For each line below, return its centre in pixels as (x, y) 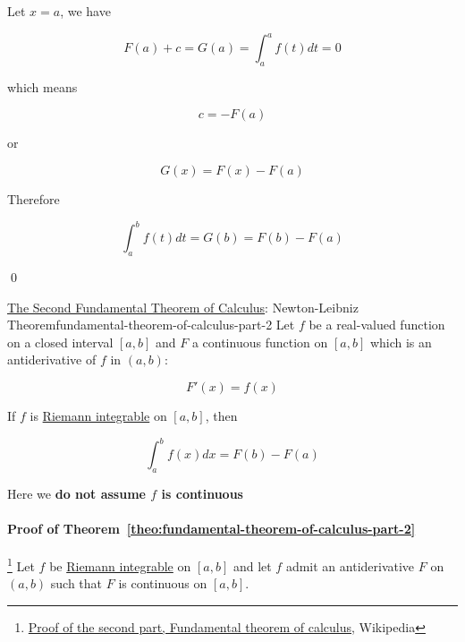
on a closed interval (60, 342)
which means (42, 86)
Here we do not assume (76, 493)
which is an (401, 342)
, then (221, 415)
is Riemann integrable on (98, 415)
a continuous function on (260, 342)
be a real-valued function (377, 325)
